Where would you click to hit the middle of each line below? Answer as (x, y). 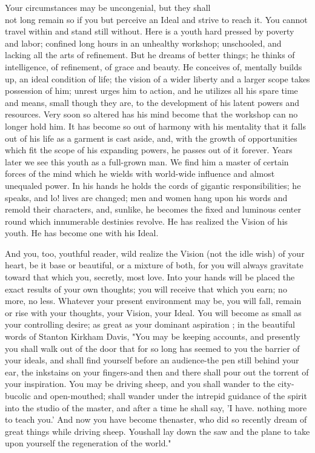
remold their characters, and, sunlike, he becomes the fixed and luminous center (153, 209)
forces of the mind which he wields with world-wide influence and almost (140, 174)
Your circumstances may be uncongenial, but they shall (108, 7)
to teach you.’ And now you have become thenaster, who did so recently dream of (156, 419)
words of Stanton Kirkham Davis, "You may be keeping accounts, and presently (153, 336)
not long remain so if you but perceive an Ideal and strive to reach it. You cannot (156, 19)
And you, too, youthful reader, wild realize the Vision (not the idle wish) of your (155, 253)
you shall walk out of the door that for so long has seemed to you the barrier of (152, 348)
